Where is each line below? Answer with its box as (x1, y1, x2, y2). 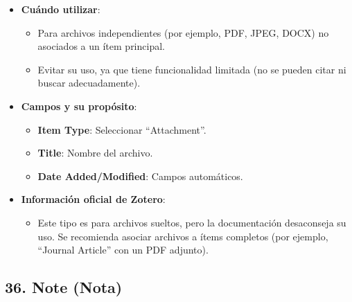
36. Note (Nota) (5, 276, 123, 298)
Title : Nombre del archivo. (37, 145, 153, 160)
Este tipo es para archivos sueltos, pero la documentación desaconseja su (37, 215, 346, 229)
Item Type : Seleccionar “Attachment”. (37, 122, 206, 136)
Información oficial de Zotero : (21, 192, 166, 206)
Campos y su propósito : (21, 98, 137, 113)
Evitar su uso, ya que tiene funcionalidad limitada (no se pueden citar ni (37, 62, 346, 76)
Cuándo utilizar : (21, 2, 100, 16)
